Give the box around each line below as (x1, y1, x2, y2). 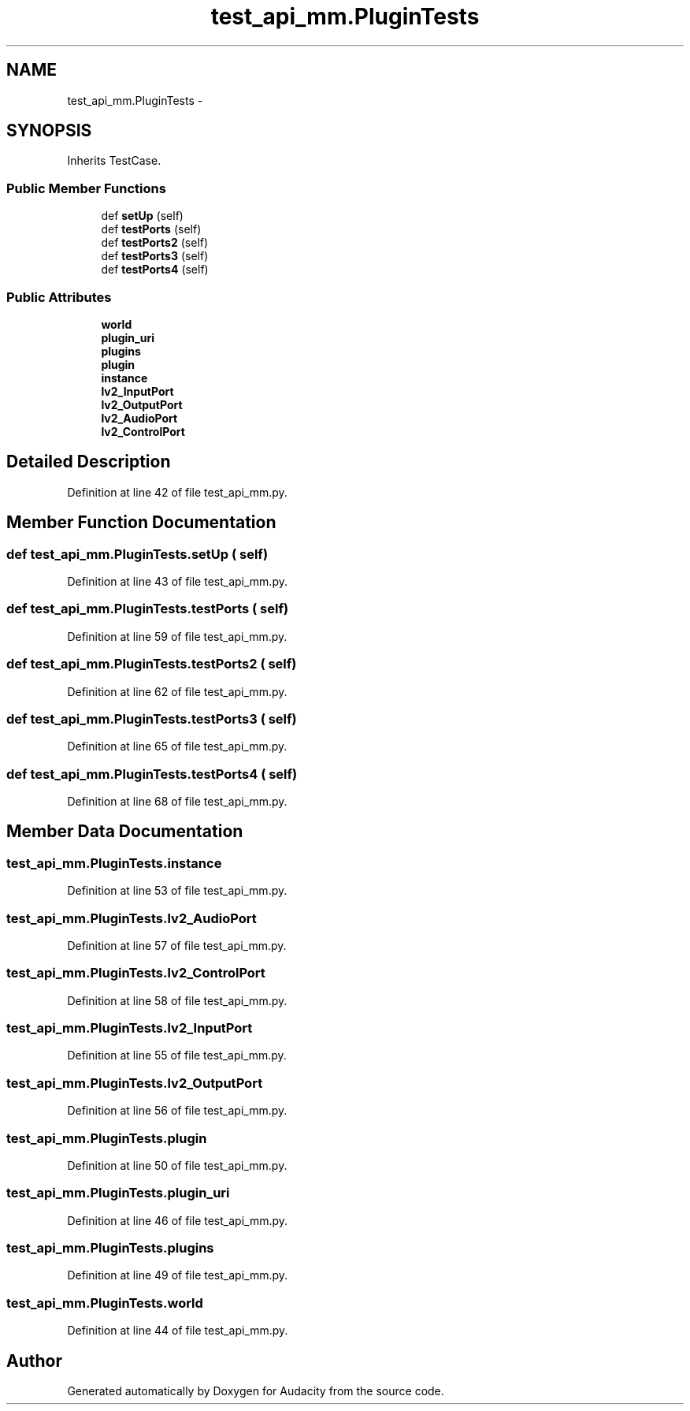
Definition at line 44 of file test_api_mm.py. (67, 1324, 288, 1338)
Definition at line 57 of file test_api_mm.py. (67, 938, 287, 952)
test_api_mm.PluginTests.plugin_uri (6, 1185, 230, 1201)
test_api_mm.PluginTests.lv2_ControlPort (6, 965, 265, 981)
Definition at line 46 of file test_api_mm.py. (67, 1213, 288, 1227)
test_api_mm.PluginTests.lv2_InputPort (6, 1020, 253, 1037)
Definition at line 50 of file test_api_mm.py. (67, 1158, 287, 1172)
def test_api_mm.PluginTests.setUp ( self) (6, 545, 269, 562)
